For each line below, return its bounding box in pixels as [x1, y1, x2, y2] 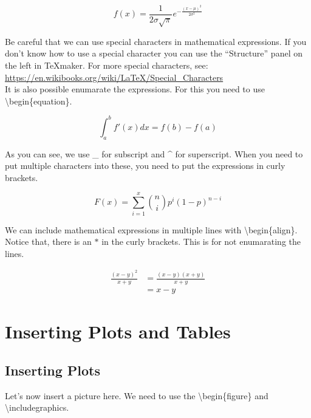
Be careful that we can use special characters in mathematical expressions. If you [5, 35, 307, 47]
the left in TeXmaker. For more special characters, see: [5, 59, 208, 72]
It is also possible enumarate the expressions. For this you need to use [5, 83, 265, 95]
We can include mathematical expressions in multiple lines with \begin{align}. [5, 223, 298, 236]
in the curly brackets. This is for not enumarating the [101, 235, 301, 248]
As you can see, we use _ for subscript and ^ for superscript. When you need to [5, 147, 303, 160]
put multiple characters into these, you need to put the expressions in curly [5, 159, 285, 172]
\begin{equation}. [5, 94, 72, 107]
